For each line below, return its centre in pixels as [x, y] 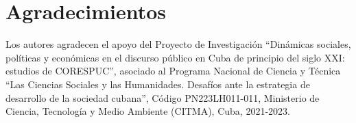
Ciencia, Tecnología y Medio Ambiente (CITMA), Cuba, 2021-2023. [148, 111]
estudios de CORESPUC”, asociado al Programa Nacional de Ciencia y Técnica [173, 71]
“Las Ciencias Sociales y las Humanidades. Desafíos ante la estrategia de [158, 84]
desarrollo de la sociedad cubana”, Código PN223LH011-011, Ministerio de [163, 97]
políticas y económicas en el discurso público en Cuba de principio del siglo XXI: [175, 57]
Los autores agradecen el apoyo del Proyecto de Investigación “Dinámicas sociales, [178, 44]
